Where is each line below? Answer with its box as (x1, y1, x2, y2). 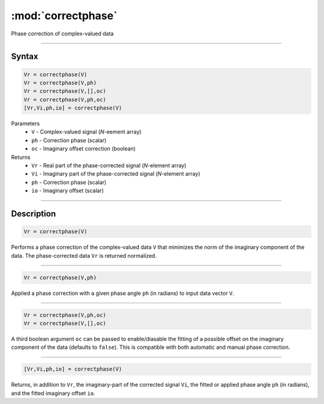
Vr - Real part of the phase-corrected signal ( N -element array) (31, 162, 187, 169)
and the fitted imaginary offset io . (11, 390, 95, 397)
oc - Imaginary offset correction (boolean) (31, 145, 136, 152)
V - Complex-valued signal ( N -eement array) (31, 128, 142, 135)
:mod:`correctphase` (11, 9, 118, 22)
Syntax (11, 52, 38, 62)
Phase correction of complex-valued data (11, 30, 114, 37)
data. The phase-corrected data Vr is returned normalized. (11, 252, 157, 259)
